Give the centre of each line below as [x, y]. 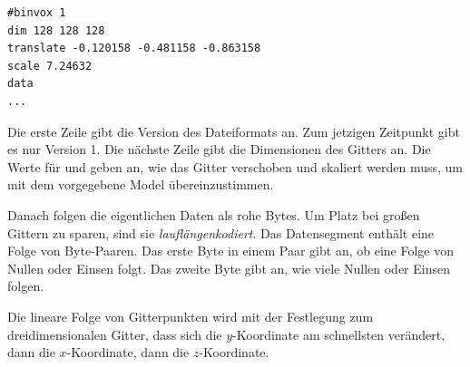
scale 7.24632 [50, 66]
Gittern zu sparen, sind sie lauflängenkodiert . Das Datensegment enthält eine [221, 232]
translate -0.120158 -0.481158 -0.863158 [134, 48]
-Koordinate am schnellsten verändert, [339, 334]
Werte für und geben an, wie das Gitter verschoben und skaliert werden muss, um [235, 166]
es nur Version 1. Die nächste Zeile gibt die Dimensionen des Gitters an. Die [219, 149]
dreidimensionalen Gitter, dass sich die [115, 334]
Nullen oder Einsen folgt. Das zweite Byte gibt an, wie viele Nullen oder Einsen [229, 268]
